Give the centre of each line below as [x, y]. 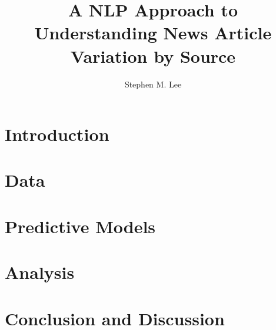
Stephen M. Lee [153, 84]
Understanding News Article [153, 33]
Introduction [57, 134]
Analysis [40, 272]
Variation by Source [153, 55]
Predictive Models [80, 226]
